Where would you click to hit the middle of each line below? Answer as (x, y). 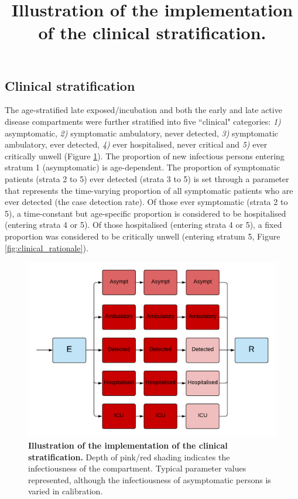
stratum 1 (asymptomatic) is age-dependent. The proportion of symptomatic (143, 167)
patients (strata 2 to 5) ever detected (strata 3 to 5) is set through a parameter (147, 178)
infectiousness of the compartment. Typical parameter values (137, 468)
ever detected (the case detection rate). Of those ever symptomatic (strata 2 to (146, 202)
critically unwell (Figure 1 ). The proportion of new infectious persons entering (145, 155)
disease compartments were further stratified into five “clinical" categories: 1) (143, 121)
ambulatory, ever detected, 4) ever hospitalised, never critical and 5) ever (136, 144)
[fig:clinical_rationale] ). (47, 247)
